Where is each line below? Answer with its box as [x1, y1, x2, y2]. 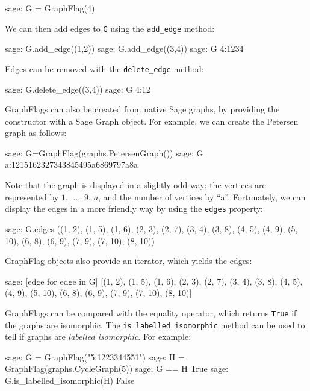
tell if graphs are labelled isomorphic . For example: [5, 330, 191, 343]
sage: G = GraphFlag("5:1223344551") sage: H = [5, 350, 185, 363]
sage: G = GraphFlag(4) [5, 2, 95, 14]
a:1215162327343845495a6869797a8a [5, 158, 138, 171]
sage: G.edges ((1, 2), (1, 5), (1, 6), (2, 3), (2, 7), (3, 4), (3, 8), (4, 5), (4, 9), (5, [5, 222, 298, 235]
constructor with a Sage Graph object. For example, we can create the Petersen [5, 114, 299, 127]
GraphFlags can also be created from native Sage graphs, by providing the [5, 103, 280, 115]
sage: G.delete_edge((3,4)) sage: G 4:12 [5, 82, 150, 95]
